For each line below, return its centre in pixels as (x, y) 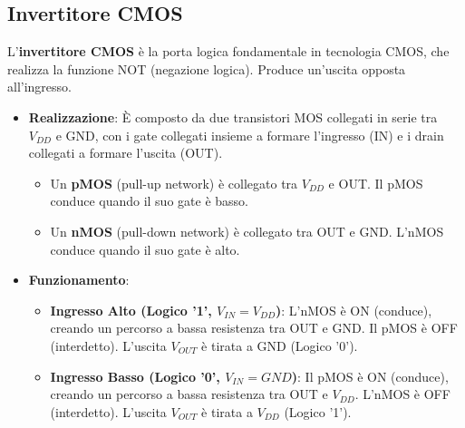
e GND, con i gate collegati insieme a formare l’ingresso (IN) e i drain (250, 135)
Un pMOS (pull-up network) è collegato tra (174, 183)
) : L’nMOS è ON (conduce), (354, 310)
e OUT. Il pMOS (376, 183)
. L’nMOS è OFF (402, 394)
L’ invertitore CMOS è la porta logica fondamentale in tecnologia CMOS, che (228, 51)
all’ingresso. (39, 87)
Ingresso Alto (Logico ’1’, (131, 310)
